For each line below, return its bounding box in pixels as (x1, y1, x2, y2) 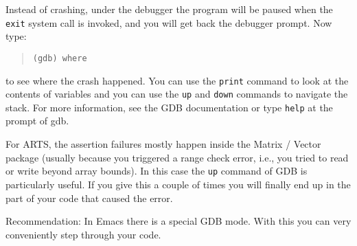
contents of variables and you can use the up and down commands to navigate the (5, 87, 348, 101)
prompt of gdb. (5, 113, 69, 128)
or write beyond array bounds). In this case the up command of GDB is (5, 164, 308, 178)
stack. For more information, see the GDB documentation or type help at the (5, 100, 333, 114)
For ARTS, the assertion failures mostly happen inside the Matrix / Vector (5, 137, 321, 151)
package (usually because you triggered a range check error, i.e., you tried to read (5, 150, 349, 164)
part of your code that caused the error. (5, 190, 173, 205)
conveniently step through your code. (5, 227, 161, 241)
